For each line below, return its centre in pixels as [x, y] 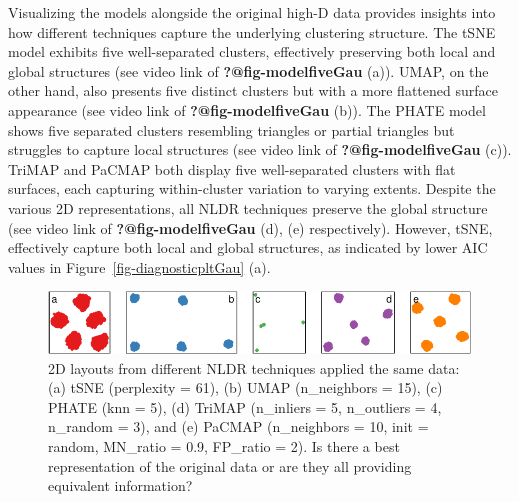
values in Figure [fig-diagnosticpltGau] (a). [139, 266]
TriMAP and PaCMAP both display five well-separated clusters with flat [232, 168]
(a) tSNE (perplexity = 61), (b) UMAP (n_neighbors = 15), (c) [245, 387]
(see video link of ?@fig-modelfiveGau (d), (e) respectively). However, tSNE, [250, 227]
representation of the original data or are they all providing [230, 465]
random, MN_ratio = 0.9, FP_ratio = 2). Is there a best [224, 445]
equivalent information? [120, 485]
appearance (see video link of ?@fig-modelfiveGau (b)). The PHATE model [247, 109]
